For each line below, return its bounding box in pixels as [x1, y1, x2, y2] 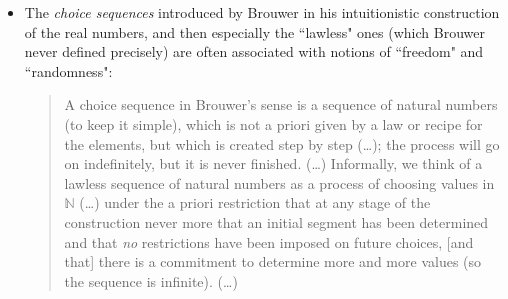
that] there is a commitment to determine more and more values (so [64, 251, 482, 272]
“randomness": [24, 60, 113, 81]
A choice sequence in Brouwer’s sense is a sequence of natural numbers [64, 94, 498, 115]
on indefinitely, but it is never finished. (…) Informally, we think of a [64, 153, 483, 174]
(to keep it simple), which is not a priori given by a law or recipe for [64, 113, 483, 134]
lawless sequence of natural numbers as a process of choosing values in [64, 172, 495, 193]
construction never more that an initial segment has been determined [64, 211, 489, 232]
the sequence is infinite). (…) [64, 270, 238, 291]
